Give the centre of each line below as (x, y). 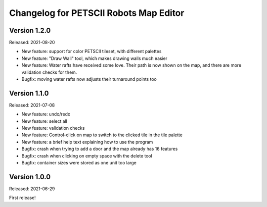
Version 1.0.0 (30, 177)
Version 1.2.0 (30, 30)
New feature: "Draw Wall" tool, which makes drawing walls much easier (94, 58)
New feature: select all (44, 121)
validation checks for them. (49, 72)
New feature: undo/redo (46, 114)
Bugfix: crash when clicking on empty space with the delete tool (87, 155)
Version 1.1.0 (29, 93)
